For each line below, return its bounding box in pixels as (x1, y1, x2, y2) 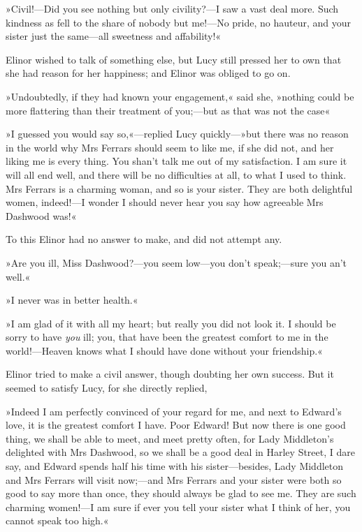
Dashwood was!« (6, 208, 77, 223)
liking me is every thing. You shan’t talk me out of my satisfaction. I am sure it (6, 154, 347, 168)
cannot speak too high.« (6, 513, 109, 528)
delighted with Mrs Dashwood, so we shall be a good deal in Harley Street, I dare (6, 445, 355, 459)
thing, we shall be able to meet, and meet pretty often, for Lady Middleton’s (6, 431, 334, 445)
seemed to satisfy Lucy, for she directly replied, (6, 380, 208, 395)
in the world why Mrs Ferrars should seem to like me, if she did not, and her (6, 140, 334, 154)
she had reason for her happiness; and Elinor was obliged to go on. (6, 66, 291, 80)
